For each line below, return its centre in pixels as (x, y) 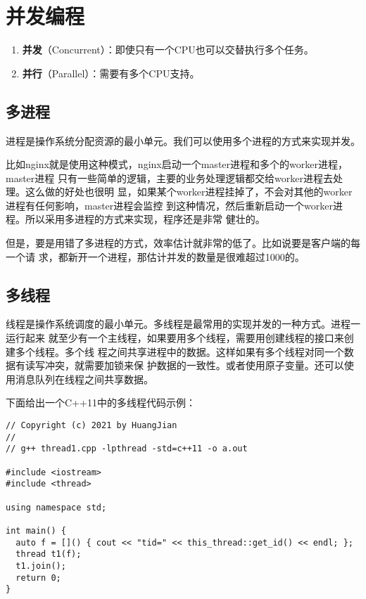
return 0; (38, 578)
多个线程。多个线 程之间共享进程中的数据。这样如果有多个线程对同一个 (179, 351)
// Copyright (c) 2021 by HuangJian (91, 426)
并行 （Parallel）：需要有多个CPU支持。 (111, 73)
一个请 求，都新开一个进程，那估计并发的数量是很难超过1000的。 (155, 256)
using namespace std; (56, 507)
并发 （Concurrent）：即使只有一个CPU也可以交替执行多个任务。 (168, 50)
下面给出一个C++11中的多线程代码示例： (101, 402)
